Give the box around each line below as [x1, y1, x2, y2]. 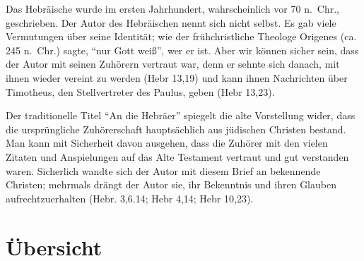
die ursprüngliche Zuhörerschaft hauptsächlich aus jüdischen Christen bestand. [6, 121, 346, 136]
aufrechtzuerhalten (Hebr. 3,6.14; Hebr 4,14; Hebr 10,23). [6, 190, 254, 205]
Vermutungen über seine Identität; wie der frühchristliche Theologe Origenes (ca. [6, 29, 357, 44]
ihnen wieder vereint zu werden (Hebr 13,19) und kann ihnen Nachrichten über [6, 70, 348, 85]
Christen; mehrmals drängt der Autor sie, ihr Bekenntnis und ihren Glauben [6, 177, 336, 192]
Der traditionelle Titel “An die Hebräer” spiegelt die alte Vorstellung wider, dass [6, 108, 356, 123]
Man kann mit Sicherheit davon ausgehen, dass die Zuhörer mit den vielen [6, 135, 328, 150]
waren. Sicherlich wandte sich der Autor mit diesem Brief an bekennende [6, 163, 321, 178]
